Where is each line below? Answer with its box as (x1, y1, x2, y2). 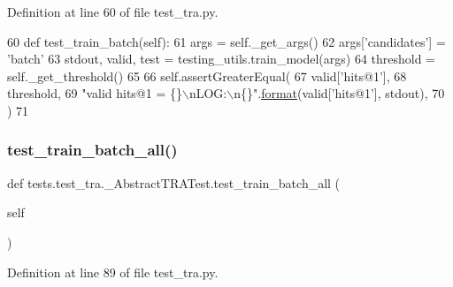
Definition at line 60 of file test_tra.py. (7, 3, 219, 20)
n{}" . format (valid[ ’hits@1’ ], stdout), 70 (234, 84, 445, 102)
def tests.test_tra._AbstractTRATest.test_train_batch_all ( (7, 173, 341, 192)
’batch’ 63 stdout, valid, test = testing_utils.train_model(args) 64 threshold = (7, 49, 436, 68)
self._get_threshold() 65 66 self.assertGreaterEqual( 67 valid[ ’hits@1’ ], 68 (7, 66, 407, 85)
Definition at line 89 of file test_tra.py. (7, 262, 219, 281)
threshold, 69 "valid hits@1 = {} (7, 84, 182, 102)
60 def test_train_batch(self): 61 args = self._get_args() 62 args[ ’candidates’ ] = (7, 32, 446, 50)
